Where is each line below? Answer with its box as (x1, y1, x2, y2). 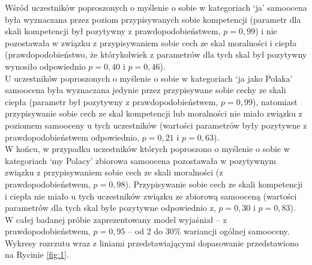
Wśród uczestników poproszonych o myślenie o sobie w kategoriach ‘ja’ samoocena (5, 1, 307, 13)
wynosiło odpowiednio (5, 59, 86, 72)
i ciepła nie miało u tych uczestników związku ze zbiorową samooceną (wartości (5, 189, 297, 202)
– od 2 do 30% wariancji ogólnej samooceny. (128, 225, 290, 237)
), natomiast (252, 95, 298, 108)
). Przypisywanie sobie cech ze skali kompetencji (125, 177, 303, 190)
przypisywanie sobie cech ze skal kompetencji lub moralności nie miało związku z (5, 107, 302, 120)
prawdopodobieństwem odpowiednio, (5, 130, 140, 143)
